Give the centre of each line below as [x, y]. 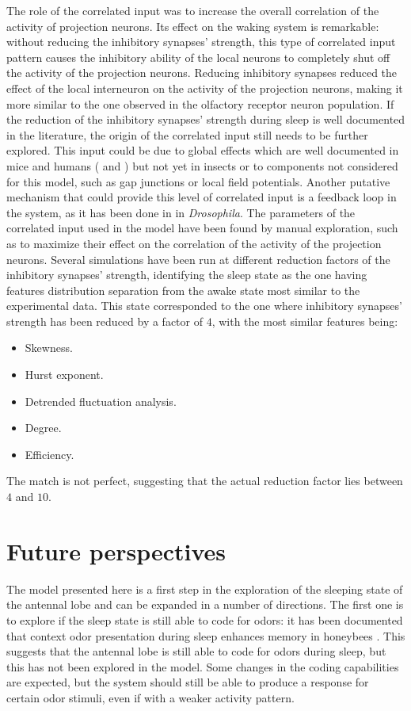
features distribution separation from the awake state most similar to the [183, 290]
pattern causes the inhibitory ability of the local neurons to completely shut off [198, 57]
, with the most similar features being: [305, 321]
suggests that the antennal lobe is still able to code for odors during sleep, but [196, 651]
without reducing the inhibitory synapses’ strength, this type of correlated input [201, 42]
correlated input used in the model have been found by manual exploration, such [202, 228]
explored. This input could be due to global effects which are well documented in [203, 150]
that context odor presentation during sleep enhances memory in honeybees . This [206, 635]
